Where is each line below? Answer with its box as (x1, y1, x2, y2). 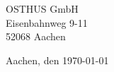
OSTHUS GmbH (6, 1, 79, 16)
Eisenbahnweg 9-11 (6, 15, 88, 30)
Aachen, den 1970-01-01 (6, 52, 109, 67)
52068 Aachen (6, 29, 66, 44)
